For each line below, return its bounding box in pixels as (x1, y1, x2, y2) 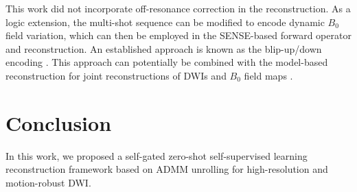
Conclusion (5, 108, 112, 136)
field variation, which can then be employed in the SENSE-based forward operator (5, 28, 352, 43)
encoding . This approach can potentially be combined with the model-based (5, 55, 328, 69)
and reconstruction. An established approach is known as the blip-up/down (5, 41, 322, 56)
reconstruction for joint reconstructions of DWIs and (5, 68, 227, 82)
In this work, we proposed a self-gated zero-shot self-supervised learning (5, 148, 308, 163)
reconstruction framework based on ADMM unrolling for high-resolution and (5, 162, 328, 176)
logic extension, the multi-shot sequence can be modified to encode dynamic (5, 14, 325, 29)
